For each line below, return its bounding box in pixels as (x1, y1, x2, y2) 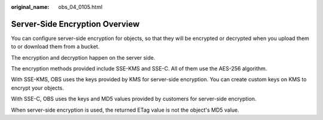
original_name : (11, 4, 50, 10)
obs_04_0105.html (58, 4, 103, 10)
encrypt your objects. (11, 84, 64, 91)
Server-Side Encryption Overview (11, 19, 140, 29)
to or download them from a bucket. (11, 43, 100, 50)
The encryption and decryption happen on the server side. (11, 54, 156, 61)
